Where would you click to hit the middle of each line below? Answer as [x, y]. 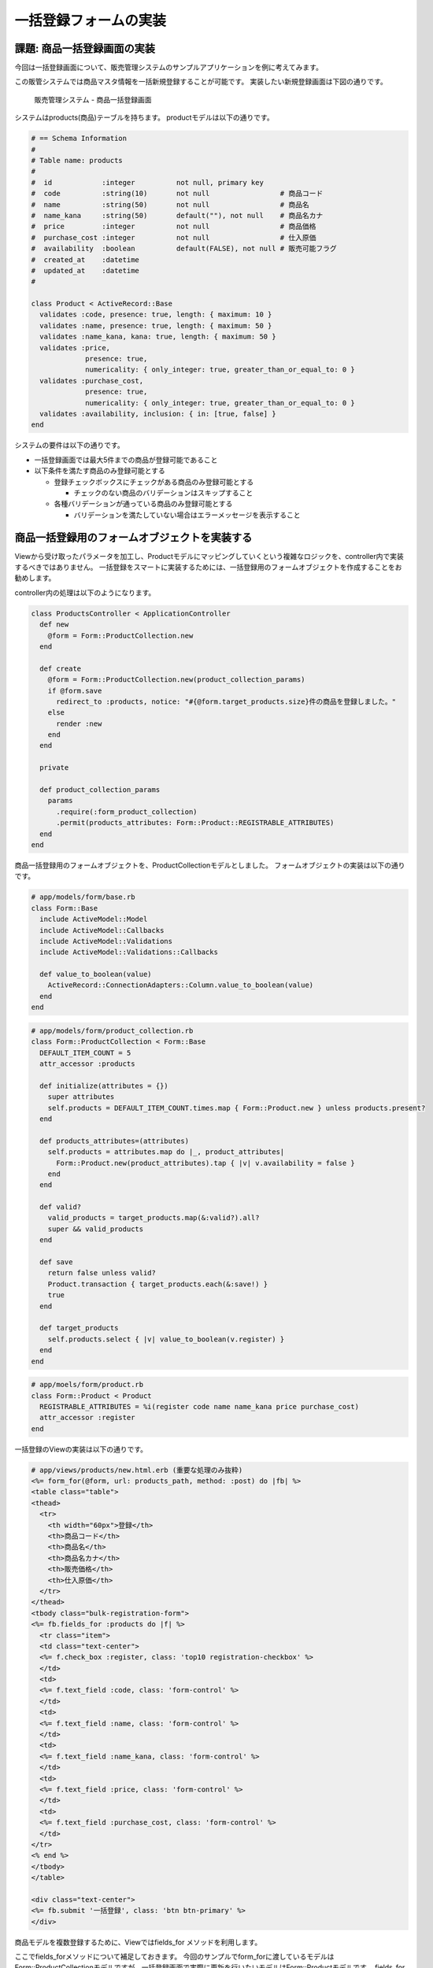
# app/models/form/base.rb [83, 897]
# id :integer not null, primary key [147, 182]
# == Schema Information [79, 139]
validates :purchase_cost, [92, 381]
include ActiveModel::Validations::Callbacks [129, 952]
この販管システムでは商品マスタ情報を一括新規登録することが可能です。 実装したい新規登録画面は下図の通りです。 [201, 82]
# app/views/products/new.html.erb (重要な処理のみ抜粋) [137, 1470]
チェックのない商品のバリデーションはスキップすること [163, 493]
